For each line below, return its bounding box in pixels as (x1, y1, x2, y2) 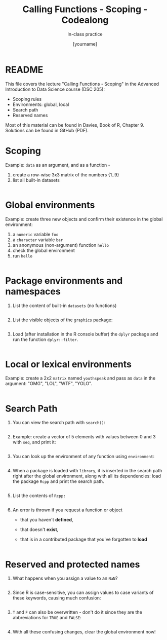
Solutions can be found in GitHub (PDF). (5, 127, 89, 133)
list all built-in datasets (12, 177, 60, 183)
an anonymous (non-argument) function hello (12, 242, 109, 248)
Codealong (61, 14, 109, 26)
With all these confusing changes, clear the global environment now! (12, 629, 156, 635)
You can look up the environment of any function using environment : (12, 454, 155, 460)
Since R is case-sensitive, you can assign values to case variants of (12, 589, 154, 596)
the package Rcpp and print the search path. (12, 478, 105, 484)
